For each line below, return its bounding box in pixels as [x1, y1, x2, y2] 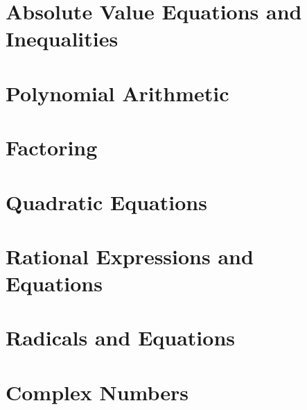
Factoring [6, 133, 98, 162]
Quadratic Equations [6, 187, 207, 216]
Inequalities [6, 24, 119, 53]
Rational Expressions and [6, 241, 254, 270]
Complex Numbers [6, 377, 189, 406]
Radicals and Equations [6, 323, 235, 352]
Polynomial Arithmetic [6, 78, 229, 107]
